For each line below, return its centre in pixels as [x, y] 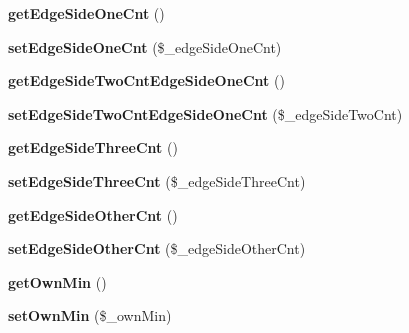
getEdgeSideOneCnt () [86, 13]
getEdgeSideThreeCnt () [93, 147]
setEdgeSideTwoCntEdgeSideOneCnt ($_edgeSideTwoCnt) [205, 113]
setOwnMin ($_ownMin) [90, 315]
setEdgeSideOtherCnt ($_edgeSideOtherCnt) [157, 248]
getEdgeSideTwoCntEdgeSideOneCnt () [146, 80]
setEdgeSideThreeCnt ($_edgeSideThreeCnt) [157, 180]
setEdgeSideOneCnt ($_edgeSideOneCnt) [145, 46]
